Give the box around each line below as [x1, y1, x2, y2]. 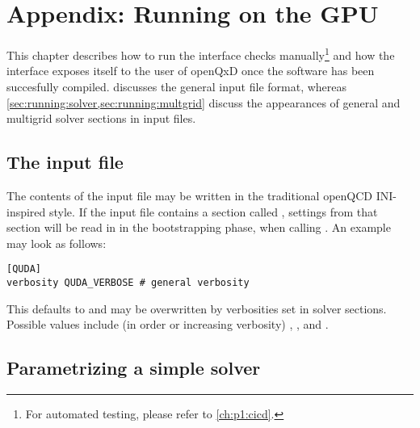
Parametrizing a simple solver [6, 355, 261, 380]
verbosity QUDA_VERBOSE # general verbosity [6, 276, 250, 288]
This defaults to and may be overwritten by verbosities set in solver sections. [6, 300, 387, 317]
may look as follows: [6, 234, 107, 251]
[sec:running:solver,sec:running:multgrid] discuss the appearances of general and [6, 94, 401, 111]
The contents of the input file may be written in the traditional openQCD [6, 187, 373, 204]
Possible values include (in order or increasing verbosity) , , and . [6, 316, 329, 333]
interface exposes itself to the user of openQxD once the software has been [6, 62, 375, 79]
